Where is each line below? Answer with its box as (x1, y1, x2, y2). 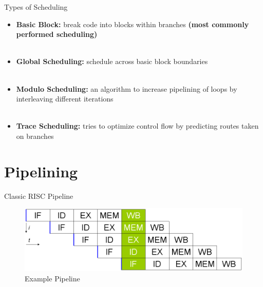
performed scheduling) (16, 29, 98, 39)
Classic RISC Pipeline (4, 190, 73, 201)
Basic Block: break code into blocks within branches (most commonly (16, 18, 249, 29)
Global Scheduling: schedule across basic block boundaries (16, 56, 208, 67)
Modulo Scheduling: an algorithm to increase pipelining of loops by (16, 83, 237, 94)
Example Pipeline (25, 273, 80, 283)
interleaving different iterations (16, 93, 114, 104)
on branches (16, 130, 54, 141)
